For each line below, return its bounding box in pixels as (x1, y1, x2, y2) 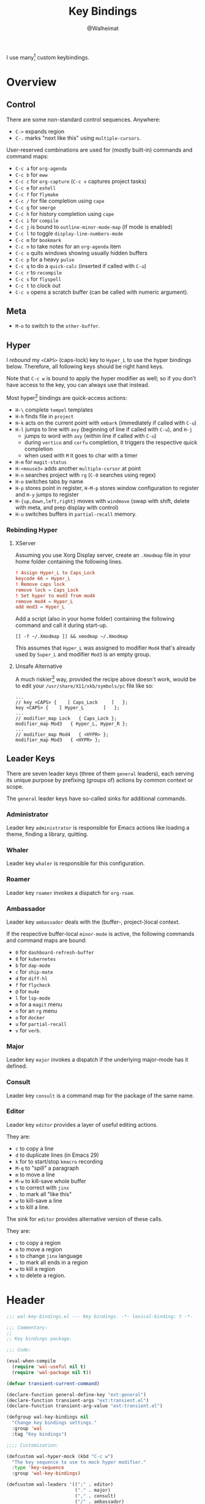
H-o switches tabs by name (15, 477, 84, 485)
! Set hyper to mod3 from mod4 (15, 593, 95, 599)
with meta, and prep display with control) (15, 504, 119, 511)
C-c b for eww (15, 171, 48, 178)
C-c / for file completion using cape (15, 197, 105, 204)
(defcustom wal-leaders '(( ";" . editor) (6, 1481, 114, 1488)
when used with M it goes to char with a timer (24, 451, 138, 459)
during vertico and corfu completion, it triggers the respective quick (24, 439, 198, 446)
